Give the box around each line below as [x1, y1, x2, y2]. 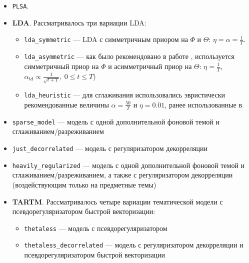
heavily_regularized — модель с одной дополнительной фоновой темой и [12, 159, 245, 170]
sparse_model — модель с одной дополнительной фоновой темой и [12, 116, 219, 126]
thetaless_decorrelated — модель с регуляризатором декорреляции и [24, 239, 243, 250]
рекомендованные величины [24, 99, 109, 109]
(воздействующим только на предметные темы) [12, 179, 156, 189]
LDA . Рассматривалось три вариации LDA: [12, 17, 146, 27]
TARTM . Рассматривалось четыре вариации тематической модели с [12, 196, 223, 206]
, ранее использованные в [164, 99, 242, 109]
